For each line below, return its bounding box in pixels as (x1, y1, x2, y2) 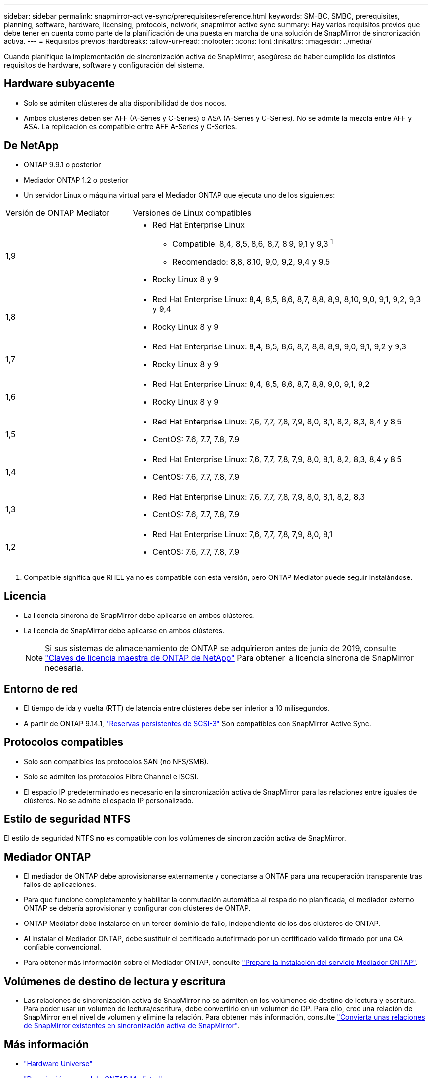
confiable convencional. (24, 943, 101, 952)
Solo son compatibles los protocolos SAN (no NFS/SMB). (24, 757, 209, 766)
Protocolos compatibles (4, 736, 124, 749)
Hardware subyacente (4, 77, 115, 90)
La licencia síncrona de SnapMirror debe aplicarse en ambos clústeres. (24, 611, 254, 619)
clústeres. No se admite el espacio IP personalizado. (24, 796, 194, 805)
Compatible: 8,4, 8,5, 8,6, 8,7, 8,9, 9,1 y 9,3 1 (172, 237, 333, 249)
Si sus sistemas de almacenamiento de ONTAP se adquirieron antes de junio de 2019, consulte (45, 643, 396, 653)
